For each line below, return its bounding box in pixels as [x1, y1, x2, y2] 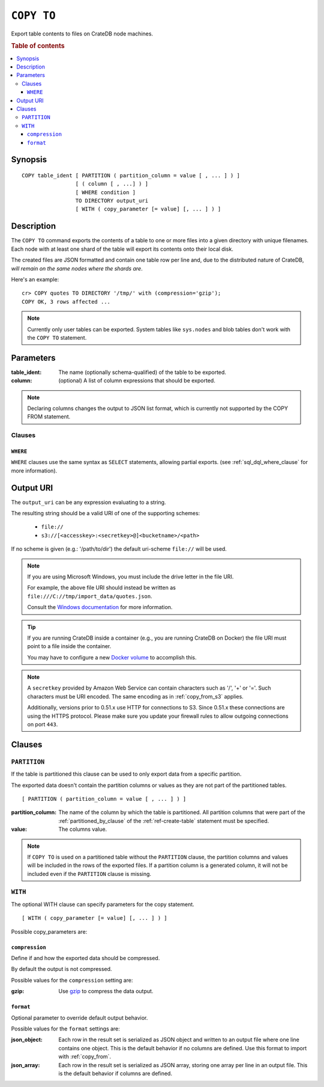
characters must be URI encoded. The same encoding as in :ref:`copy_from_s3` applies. [27, 693, 244, 700]
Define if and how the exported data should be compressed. [11, 955, 160, 962]
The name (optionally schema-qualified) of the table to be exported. [58, 369, 226, 376]
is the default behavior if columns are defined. [58, 1070, 172, 1077]
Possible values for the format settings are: [11, 1025, 120, 1032]
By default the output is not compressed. [11, 966, 112, 973]
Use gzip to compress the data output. [58, 988, 154, 995]
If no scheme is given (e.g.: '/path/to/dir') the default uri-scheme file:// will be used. [11, 545, 227, 553]
